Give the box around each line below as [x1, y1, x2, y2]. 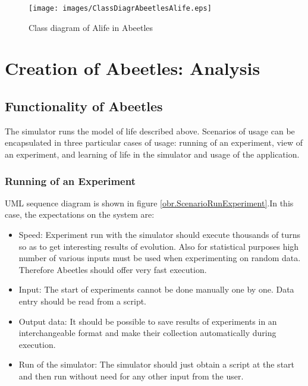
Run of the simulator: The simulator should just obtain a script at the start [18, 358, 295, 371]
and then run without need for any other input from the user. [18, 369, 244, 382]
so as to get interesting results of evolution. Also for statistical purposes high [18, 240, 299, 252]
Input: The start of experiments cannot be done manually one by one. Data [18, 283, 294, 296]
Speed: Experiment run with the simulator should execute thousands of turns [18, 228, 301, 241]
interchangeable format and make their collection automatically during [18, 327, 276, 339]
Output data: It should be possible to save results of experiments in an [18, 315, 277, 327]
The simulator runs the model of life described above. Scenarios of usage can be [5, 124, 295, 137]
